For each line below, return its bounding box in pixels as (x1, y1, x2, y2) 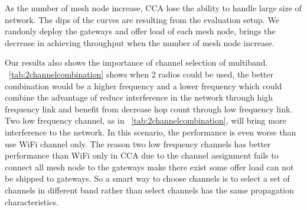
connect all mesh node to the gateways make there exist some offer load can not (5, 160, 294, 173)
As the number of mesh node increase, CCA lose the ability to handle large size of (5, 2, 302, 14)
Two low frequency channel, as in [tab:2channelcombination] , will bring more (5, 114, 286, 127)
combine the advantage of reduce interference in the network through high (5, 91, 273, 104)
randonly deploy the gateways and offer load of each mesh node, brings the (5, 25, 276, 37)
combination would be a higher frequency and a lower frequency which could (5, 79, 282, 92)
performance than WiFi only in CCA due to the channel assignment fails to (5, 149, 279, 161)
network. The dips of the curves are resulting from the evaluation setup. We (5, 13, 279, 25)
